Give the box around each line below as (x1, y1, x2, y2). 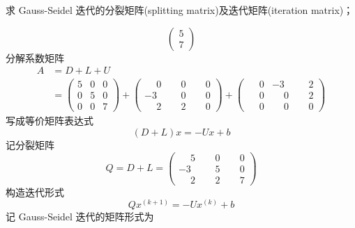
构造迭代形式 (6, 184, 64, 199)
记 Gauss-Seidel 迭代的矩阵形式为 (6, 209, 154, 224)
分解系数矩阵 (6, 50, 64, 65)
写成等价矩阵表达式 (6, 113, 93, 128)
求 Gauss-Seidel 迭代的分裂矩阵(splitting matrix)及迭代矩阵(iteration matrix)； (6, 3, 354, 17)
